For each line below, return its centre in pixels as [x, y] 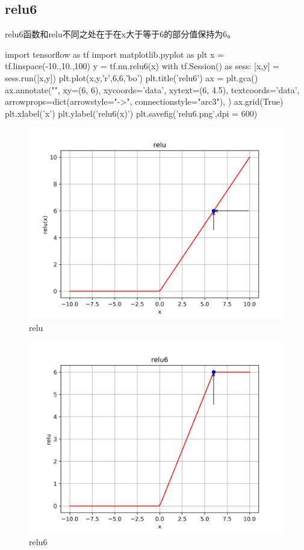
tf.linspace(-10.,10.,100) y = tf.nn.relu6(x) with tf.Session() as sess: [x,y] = [142, 66]
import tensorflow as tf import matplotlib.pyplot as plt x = [114, 54]
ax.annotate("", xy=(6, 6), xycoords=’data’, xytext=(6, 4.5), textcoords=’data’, [152, 89]
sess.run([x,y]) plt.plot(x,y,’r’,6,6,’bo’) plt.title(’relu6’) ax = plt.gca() [132, 77]
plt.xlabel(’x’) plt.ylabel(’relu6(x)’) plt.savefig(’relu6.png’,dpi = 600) [131, 113]
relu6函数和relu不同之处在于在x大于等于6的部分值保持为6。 [120, 34]
